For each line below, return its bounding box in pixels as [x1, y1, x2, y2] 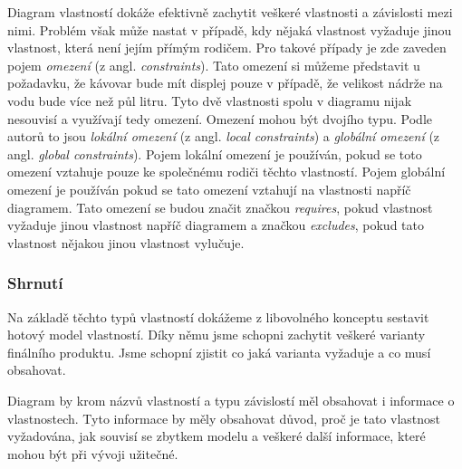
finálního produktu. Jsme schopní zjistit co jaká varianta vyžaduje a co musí [7, 342, 431, 361]
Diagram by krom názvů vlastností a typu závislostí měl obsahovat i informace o [7, 390, 455, 409]
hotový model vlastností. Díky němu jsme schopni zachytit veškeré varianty [7, 325, 426, 344]
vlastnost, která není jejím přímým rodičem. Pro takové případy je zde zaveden [7, 38, 447, 57]
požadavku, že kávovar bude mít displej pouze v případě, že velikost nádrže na [7, 73, 443, 92]
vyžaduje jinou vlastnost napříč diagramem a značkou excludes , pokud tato [7, 215, 424, 234]
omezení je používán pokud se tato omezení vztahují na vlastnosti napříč [7, 179, 411, 198]
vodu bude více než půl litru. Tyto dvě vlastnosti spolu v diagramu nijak [7, 91, 412, 110]
